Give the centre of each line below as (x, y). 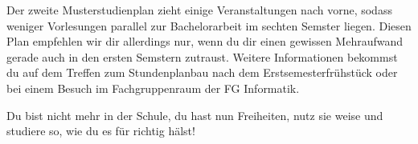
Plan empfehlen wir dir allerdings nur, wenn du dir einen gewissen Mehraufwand (205, 41)
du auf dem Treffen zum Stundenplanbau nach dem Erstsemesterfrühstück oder (202, 72)
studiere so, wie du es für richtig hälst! (101, 131)
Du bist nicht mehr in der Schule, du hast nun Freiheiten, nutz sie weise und (195, 115)
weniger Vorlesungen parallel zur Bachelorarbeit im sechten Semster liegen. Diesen (209, 25)
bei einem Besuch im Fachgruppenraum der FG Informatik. (153, 88)
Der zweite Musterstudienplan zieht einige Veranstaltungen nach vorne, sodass (199, 10)
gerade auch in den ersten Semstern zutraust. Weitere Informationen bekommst (202, 56)
